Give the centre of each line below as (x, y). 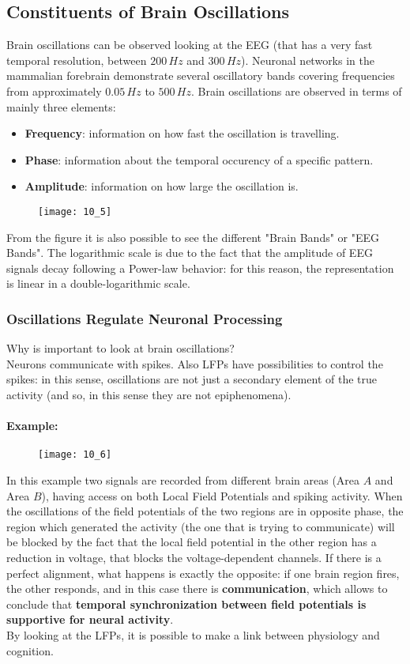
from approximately (54, 91)
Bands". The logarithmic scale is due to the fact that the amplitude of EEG (190, 253)
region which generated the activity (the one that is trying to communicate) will (201, 526)
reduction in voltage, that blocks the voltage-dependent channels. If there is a (194, 557)
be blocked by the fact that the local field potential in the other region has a (192, 542)
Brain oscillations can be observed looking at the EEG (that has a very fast (190, 45)
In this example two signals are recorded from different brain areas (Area (183, 480)
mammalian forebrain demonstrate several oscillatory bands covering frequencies (201, 75)
